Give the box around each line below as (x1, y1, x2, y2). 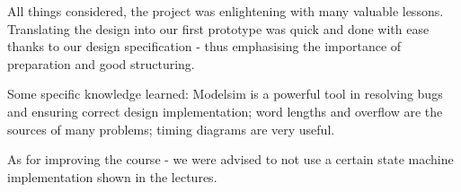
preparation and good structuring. (7, 54, 195, 73)
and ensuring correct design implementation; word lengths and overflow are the (7, 101, 443, 120)
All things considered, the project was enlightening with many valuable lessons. (7, 2, 444, 20)
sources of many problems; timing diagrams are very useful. (7, 119, 335, 138)
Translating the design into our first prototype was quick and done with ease (7, 19, 430, 38)
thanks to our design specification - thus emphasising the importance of (7, 37, 402, 56)
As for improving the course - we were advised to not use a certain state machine (7, 150, 454, 169)
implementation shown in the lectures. (7, 167, 217, 186)
